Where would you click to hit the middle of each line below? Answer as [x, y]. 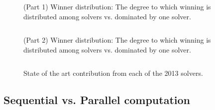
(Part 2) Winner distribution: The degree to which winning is [117, 40]
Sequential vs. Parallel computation [97, 100]
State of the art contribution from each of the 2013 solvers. [113, 73]
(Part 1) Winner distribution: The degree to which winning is [117, 6]
